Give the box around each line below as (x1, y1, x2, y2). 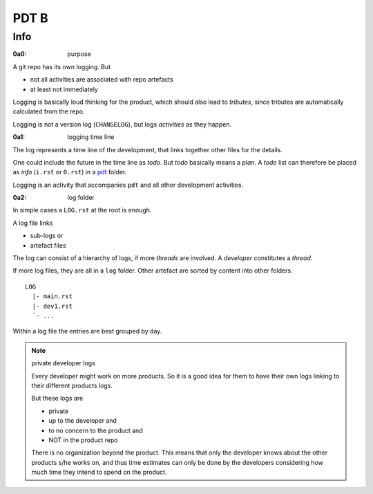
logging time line (67, 133, 115, 141)
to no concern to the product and (48, 426, 143, 434)
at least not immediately (30, 85, 98, 93)
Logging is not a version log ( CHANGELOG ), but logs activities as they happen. (12, 120, 231, 128)
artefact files (30, 241, 66, 249)
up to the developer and (48, 417, 117, 425)
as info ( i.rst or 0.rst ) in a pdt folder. (12, 168, 127, 176)
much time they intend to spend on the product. (31, 468, 167, 477)
